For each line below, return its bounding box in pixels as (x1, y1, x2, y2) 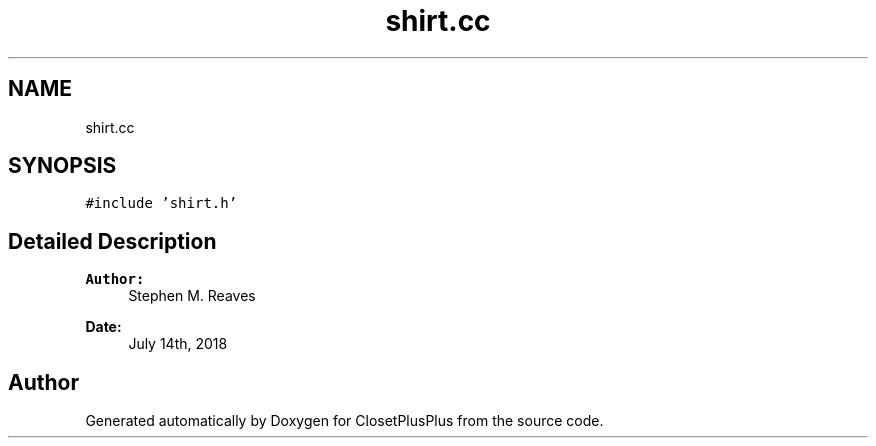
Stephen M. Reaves (128, 287, 256, 305)
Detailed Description (8, 228, 217, 254)
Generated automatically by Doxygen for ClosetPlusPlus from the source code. (85, 412, 604, 430)
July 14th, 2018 (128, 335, 228, 353)
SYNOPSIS (8, 153, 117, 179)
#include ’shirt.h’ (85, 195, 238, 212)
